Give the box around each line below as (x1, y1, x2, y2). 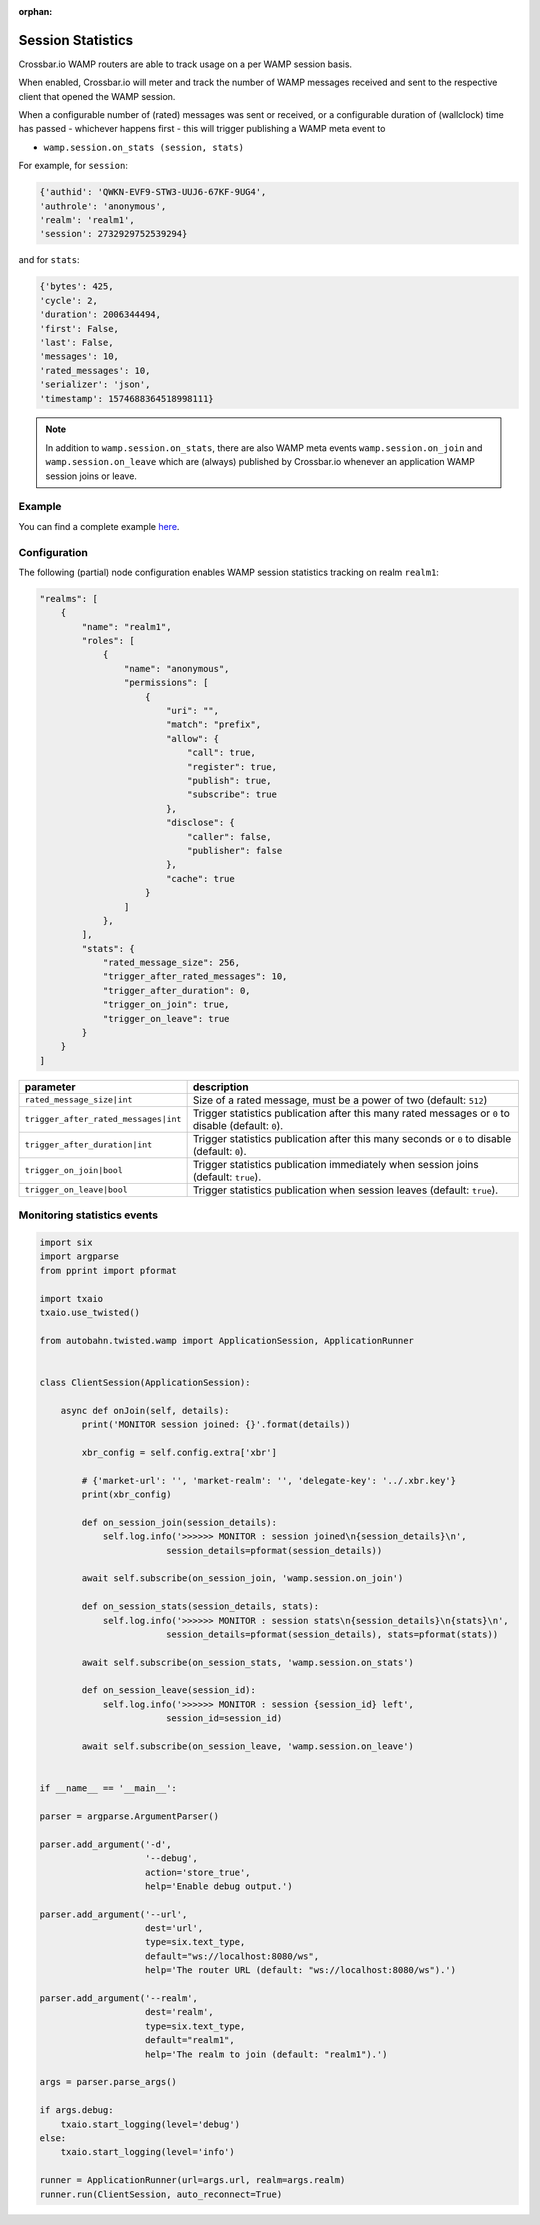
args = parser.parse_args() (39, 2076, 177, 2088)
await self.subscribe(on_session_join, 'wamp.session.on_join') (81, 1573, 404, 1584)
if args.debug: (39, 2105, 114, 2116)
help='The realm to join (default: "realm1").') (145, 2048, 388, 2060)
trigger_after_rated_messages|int (24, 1114, 182, 1125)
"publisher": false (186, 845, 283, 856)
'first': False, (39, 323, 120, 334)
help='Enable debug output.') (145, 1880, 294, 1892)
